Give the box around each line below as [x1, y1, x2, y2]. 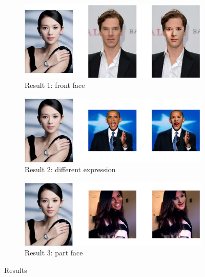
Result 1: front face [25, 80, 85, 90]
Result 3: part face [25, 247, 83, 258]
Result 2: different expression [25, 164, 116, 175]
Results [4, 264, 27, 275]
